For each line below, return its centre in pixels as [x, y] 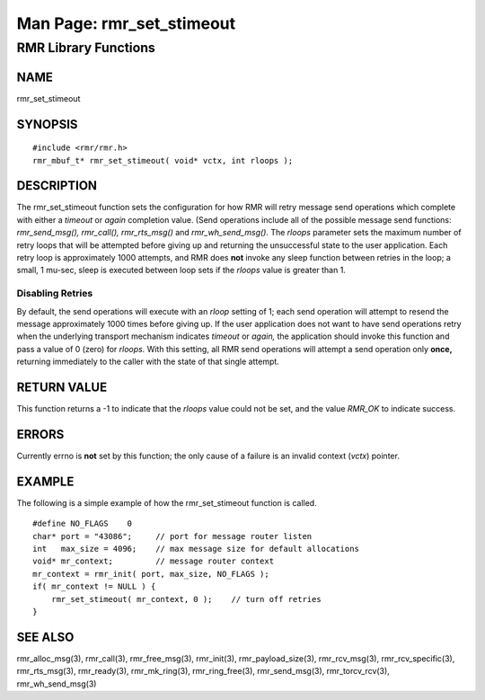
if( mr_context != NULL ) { [94, 587]
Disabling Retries [55, 294]
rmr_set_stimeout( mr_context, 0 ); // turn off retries [186, 599]
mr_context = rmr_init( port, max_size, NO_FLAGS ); [151, 574]
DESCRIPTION [57, 186]
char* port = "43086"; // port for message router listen [172, 536]
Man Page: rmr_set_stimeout [126, 23]
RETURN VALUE [62, 387]
